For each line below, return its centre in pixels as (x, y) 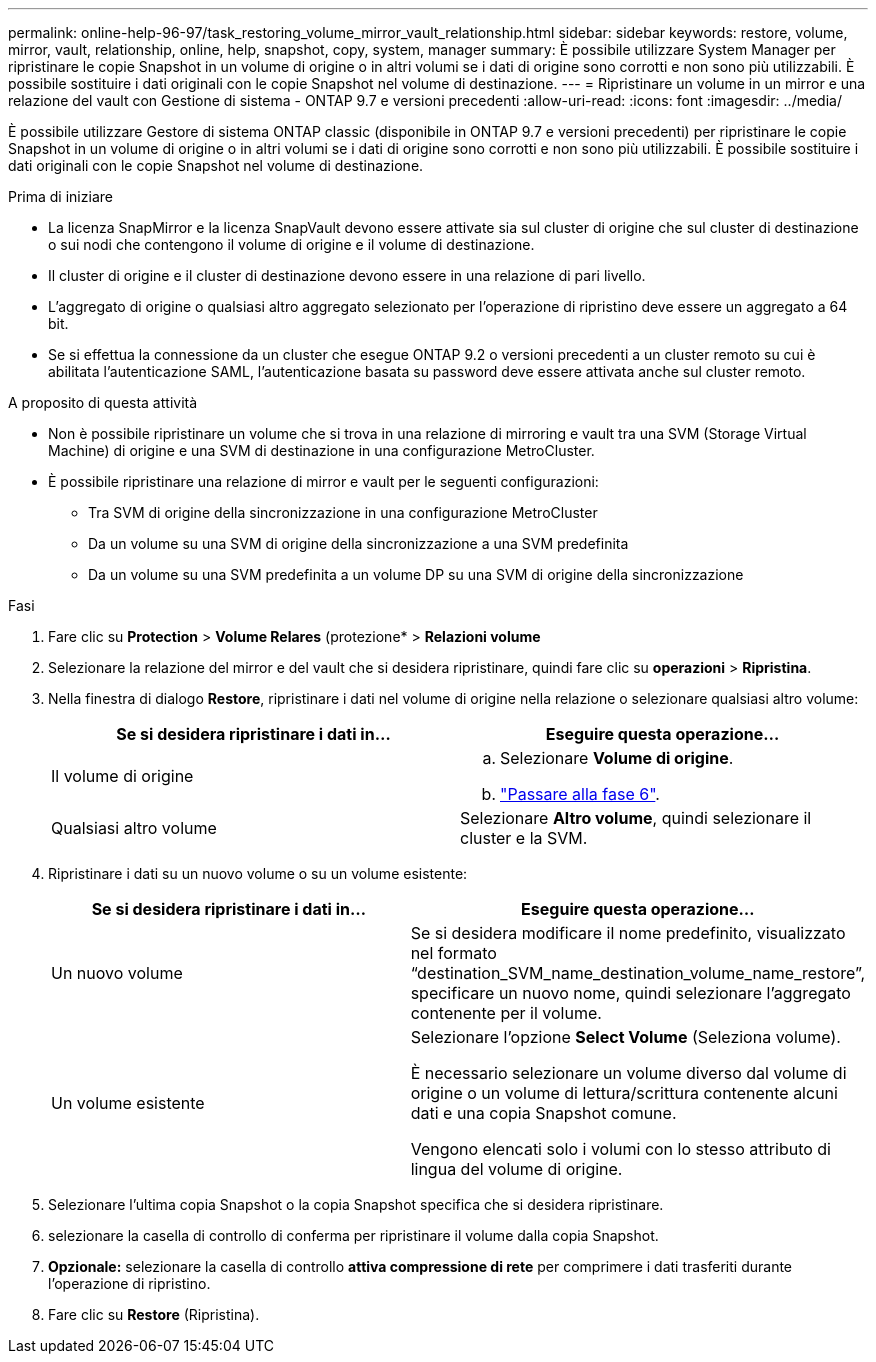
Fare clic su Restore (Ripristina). (154, 1314)
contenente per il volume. (506, 1013)
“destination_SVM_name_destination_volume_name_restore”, (637, 973)
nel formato (453, 953)
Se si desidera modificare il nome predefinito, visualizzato (628, 933)
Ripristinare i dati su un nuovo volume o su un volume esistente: (258, 873)
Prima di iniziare (60, 196)
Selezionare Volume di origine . (617, 758)
